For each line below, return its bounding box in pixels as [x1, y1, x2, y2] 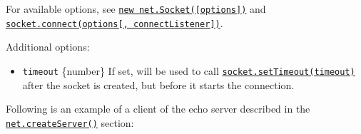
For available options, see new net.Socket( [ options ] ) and [6, 1, 266, 16]
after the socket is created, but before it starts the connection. [22, 77, 295, 92]
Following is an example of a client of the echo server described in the [6, 101, 310, 116]
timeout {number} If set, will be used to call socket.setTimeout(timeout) [22, 63, 355, 78]
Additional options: [6, 39, 90, 54]
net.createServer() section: [6, 115, 134, 130]
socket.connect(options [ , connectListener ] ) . [6, 15, 223, 30]
